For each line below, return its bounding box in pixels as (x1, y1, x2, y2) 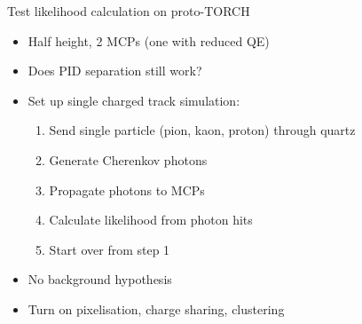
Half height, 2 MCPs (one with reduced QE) (28, 31, 270, 50)
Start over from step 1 (49, 240, 170, 258)
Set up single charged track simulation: (28, 91, 240, 109)
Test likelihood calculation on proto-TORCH (7, 2, 250, 20)
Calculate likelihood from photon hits (49, 210, 253, 229)
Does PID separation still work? (28, 61, 202, 80)
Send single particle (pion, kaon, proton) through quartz (49, 121, 356, 139)
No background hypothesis (28, 270, 172, 288)
